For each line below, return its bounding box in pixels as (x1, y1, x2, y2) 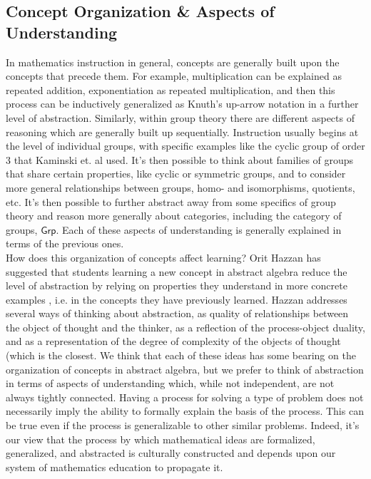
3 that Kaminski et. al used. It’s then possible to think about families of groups (6, 152, 354, 167)
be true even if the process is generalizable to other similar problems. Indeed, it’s (6, 418, 360, 433)
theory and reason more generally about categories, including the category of (6, 208, 342, 223)
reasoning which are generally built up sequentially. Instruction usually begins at (6, 124, 359, 139)
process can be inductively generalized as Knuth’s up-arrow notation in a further (6, 96, 359, 111)
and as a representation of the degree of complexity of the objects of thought (6, 334, 341, 349)
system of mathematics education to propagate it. (6, 459, 223, 474)
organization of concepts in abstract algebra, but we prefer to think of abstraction (6, 361, 364, 376)
